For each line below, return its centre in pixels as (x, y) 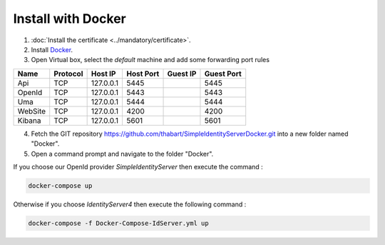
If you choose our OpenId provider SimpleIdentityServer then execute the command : (138, 166)
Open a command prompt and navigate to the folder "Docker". (122, 154)
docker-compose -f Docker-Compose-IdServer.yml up (119, 223)
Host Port (143, 74)
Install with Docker (70, 19)
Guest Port (223, 74)
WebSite (32, 111)
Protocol (68, 74)
